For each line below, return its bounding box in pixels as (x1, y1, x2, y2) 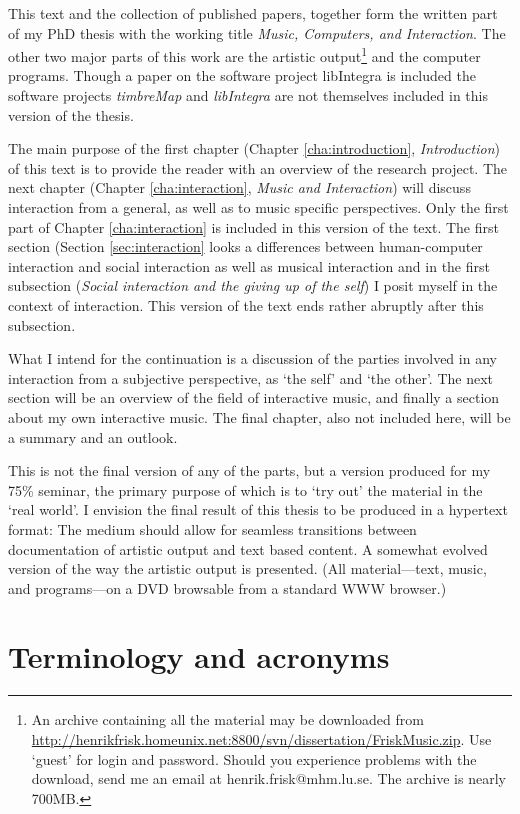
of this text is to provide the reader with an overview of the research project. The (8, 157, 508, 178)
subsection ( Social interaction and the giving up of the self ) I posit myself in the (8, 275, 498, 296)
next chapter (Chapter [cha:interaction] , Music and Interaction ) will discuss (8, 177, 471, 198)
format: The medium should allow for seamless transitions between (8, 518, 417, 539)
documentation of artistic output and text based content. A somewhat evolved (8, 538, 488, 559)
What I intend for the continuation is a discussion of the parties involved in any (8, 348, 497, 369)
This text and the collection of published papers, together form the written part (8, 3, 498, 23)
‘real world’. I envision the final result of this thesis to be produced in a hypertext (8, 499, 508, 520)
